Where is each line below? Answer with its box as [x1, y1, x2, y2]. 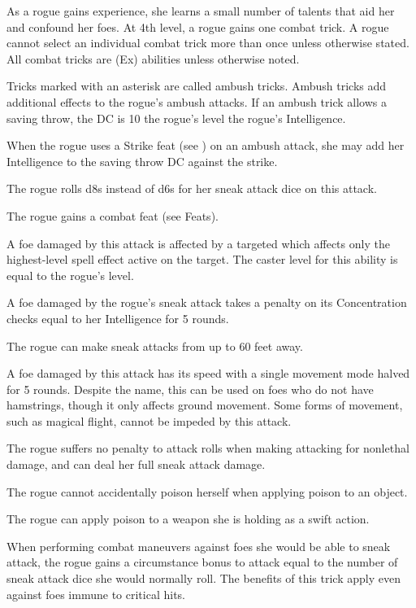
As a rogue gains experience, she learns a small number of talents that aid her [6, 2, 395, 19]
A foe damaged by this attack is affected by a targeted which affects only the [6, 234, 390, 252]
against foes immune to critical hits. [6, 585, 185, 602]
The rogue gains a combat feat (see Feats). [6, 207, 219, 224]
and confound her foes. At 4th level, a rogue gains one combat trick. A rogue [6, 18, 389, 35]
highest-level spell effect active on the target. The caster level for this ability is [6, 251, 398, 268]
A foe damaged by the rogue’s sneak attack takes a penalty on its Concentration [6, 294, 407, 311]
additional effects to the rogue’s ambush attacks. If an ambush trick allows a [6, 93, 387, 110]
